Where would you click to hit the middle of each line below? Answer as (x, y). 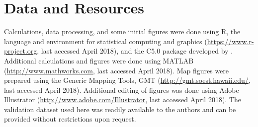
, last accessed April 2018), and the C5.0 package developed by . (135, 51)
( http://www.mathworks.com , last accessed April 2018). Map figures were (117, 70)
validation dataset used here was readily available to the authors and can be (120, 109)
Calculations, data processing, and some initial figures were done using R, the (122, 32)
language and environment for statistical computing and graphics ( (106, 41)
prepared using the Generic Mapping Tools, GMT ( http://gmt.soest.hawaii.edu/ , (127, 80)
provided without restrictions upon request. (70, 119)
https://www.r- (230, 41)
